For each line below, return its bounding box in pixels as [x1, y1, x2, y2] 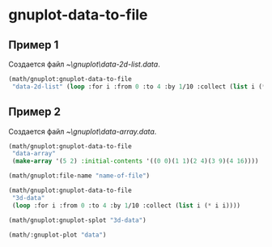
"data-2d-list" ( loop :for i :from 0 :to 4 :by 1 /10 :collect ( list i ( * [11, 83, 266, 91]
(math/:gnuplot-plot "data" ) [8, 231, 107, 239]
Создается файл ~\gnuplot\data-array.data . [8, 126, 157, 136]
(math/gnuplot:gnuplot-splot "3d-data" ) [8, 216, 147, 224]
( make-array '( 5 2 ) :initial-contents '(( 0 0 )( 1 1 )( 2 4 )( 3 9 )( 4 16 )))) [11, 157, 259, 165]
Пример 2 [8, 105, 62, 119]
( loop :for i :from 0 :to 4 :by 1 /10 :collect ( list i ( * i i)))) [11, 201, 241, 210]
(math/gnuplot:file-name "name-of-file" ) [8, 172, 151, 180]
